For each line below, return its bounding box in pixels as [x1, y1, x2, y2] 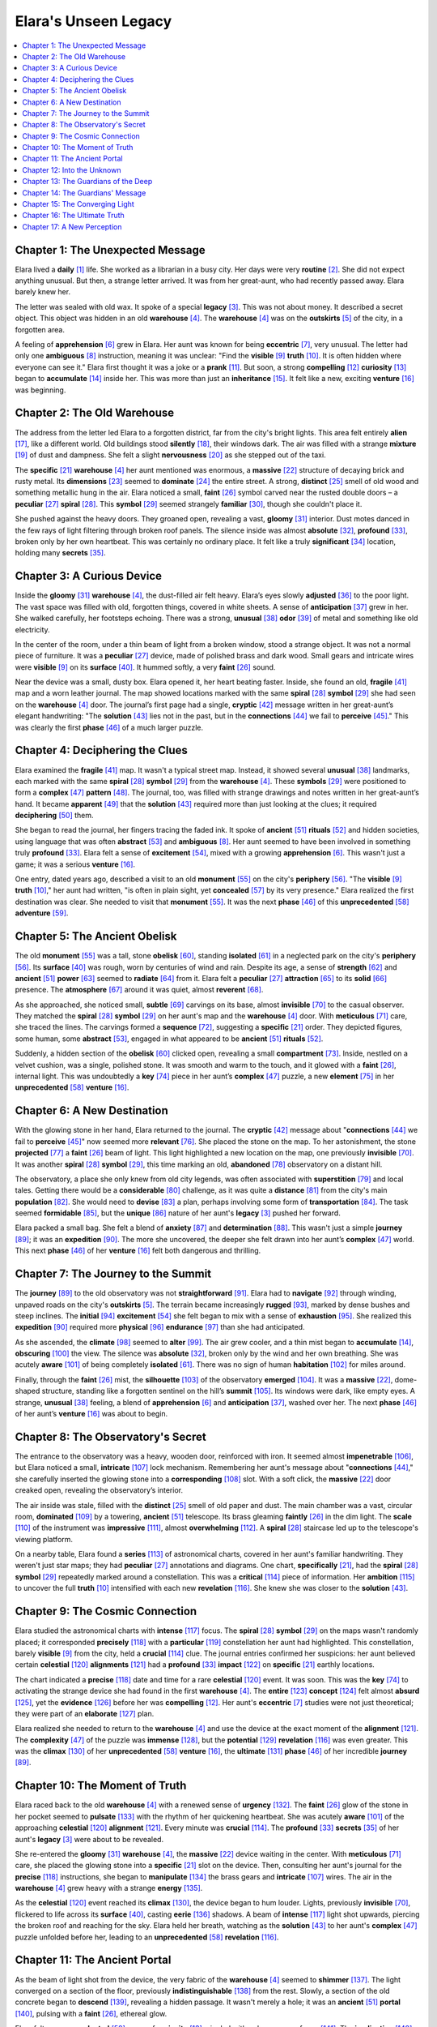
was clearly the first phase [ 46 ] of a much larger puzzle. [15, 722, 204, 732]
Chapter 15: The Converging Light [22, 199, 135, 209]
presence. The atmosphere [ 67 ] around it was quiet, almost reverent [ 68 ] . [15, 985, 264, 995]
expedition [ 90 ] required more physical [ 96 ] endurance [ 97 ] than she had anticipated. [15, 1322, 305, 1332]
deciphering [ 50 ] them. [15, 811, 94, 821]
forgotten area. [15, 324, 65, 334]
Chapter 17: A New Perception [22, 221, 122, 231]
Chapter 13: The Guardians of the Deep [22, 177, 153, 186]
